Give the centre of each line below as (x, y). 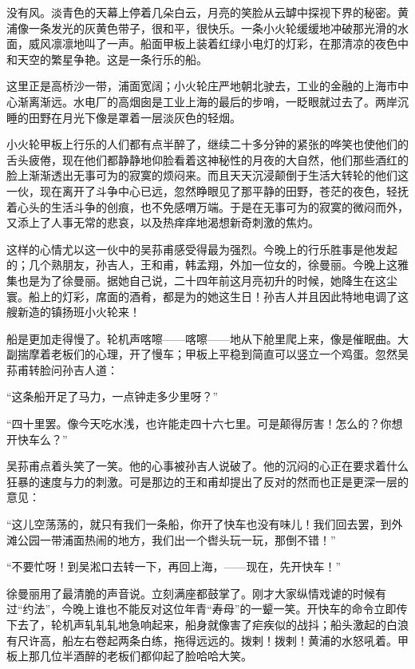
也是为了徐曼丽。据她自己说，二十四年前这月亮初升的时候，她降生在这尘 (207, 280)
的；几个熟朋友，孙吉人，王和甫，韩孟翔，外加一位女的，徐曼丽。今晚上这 (202, 265)
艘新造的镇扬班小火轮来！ (73, 312)
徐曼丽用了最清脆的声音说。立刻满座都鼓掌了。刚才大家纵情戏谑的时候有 (196, 593)
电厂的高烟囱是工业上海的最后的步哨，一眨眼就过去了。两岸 (241, 101)
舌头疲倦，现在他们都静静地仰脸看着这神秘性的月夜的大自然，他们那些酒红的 (207, 159)
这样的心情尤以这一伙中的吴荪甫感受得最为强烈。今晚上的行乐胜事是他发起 (202, 249)
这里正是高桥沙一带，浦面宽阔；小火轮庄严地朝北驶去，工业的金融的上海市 (202, 86)
